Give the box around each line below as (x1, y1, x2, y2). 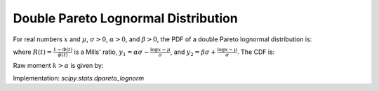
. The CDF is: (237, 48, 275, 56)
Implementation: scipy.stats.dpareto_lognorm (13, 74, 145, 83)
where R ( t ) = (13, 48, 53, 56)
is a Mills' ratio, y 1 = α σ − (74, 48, 149, 57)
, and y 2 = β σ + (170, 48, 217, 57)
